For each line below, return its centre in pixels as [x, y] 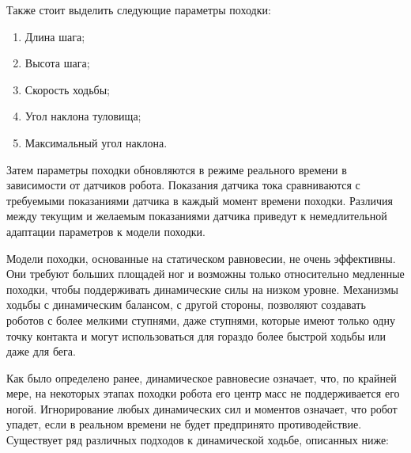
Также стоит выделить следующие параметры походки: [139, 10]
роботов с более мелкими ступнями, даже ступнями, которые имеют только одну [201, 320]
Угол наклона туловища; [83, 116]
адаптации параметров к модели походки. [106, 231]
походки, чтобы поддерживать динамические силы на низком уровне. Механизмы [202, 289]
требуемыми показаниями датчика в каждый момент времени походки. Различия [200, 200]
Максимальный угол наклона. [96, 142]
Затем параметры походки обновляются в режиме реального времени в [177, 169]
